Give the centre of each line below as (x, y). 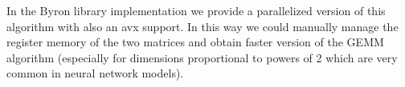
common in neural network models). (95, 73)
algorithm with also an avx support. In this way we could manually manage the (202, 26)
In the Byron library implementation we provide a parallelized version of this (196, 10)
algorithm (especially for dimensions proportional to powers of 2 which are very (202, 57)
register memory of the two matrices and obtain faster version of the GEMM (195, 42)
